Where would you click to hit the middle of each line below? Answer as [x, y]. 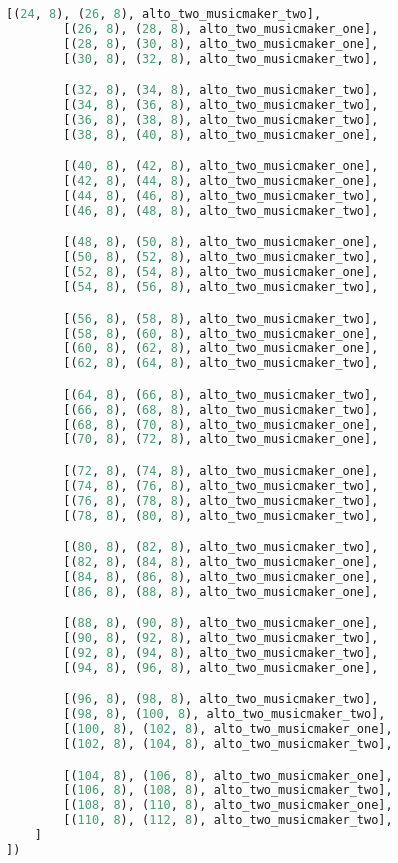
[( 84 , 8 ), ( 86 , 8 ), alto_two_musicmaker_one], [221, 576]
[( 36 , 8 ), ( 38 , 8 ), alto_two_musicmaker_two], [221, 119]
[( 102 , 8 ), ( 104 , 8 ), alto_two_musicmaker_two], [228, 744]
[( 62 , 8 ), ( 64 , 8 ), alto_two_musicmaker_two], [221, 363]
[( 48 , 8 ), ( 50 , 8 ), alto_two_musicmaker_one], [221, 242]
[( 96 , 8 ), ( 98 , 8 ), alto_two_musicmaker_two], [221, 699]
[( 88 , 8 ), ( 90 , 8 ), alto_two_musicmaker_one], [221, 623]
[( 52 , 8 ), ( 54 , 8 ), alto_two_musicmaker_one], [221, 272]
